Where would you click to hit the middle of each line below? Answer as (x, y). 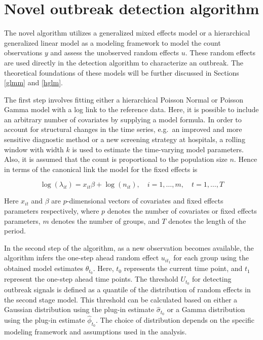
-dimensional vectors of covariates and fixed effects (145, 201)
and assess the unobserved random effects (115, 53)
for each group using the (211, 258)
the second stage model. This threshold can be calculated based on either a (121, 299)
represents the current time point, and (183, 268)
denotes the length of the (207, 220)
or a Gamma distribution (206, 309)
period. (15, 231)
